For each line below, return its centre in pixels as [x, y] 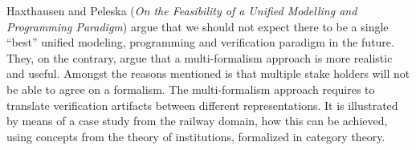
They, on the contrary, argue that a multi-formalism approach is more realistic [200, 57]
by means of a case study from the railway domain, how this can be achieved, [197, 121]
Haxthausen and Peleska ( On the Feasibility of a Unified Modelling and [182, 10]
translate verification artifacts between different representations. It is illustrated [202, 105]
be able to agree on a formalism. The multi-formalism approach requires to [191, 89]
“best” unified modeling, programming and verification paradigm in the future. [200, 42]
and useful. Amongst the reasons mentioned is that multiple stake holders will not [208, 73]
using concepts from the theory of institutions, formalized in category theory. [196, 136]
